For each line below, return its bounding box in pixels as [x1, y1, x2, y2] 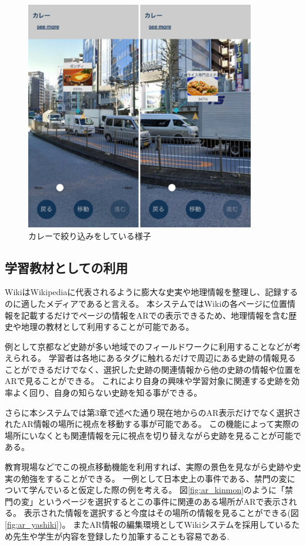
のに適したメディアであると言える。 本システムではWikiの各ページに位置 [5, 297, 287, 309]
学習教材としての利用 [5, 258, 128, 276]
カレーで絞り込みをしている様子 [28, 229, 151, 241]
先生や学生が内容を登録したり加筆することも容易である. [12, 530, 229, 542]
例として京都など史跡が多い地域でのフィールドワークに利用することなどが [5, 340, 292, 352]
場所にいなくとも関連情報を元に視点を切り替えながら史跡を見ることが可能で [5, 429, 301, 441]
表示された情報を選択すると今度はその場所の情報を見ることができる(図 [24, 507, 299, 519]
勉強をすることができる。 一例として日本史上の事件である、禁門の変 [21, 472, 287, 484]
